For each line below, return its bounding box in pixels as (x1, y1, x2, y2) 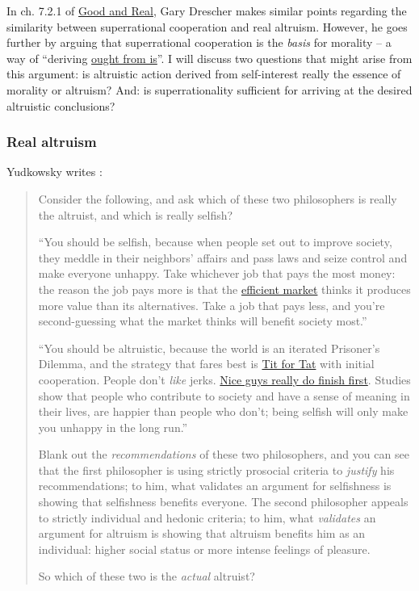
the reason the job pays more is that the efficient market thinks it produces (38, 280, 411, 297)
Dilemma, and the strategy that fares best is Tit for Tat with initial (38, 355, 375, 372)
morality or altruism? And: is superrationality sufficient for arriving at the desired (6, 81, 413, 98)
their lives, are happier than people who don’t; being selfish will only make (38, 403, 409, 420)
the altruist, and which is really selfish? (38, 206, 233, 223)
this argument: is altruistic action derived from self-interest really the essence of (6, 65, 401, 82)
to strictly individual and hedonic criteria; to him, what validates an (38, 509, 376, 526)
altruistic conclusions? (6, 97, 115, 114)
